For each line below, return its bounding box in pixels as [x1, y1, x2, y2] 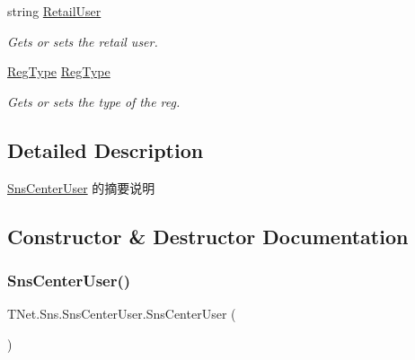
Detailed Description [7, 136, 204, 163]
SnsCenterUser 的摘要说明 [7, 178, 155, 197]
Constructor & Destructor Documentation [7, 222, 409, 250]
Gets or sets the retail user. [7, 31, 158, 50]
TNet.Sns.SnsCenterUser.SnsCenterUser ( [7, 304, 236, 323]
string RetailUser [7, 2, 102, 20]
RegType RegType [7, 62, 110, 81]
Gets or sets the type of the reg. [7, 92, 181, 110]
